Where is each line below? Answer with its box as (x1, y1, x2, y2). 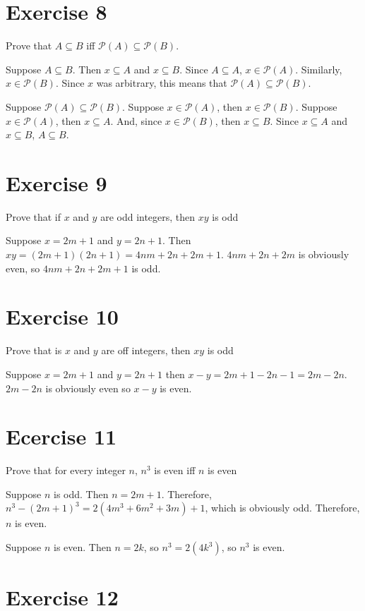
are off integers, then (101, 343, 191, 358)
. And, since (110, 113, 162, 128)
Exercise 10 (6, 302, 119, 331)
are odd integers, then (100, 209, 196, 224)
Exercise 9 (6, 168, 107, 197)
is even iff (154, 463, 196, 478)
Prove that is (6, 343, 62, 358)
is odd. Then (53, 486, 109, 501)
